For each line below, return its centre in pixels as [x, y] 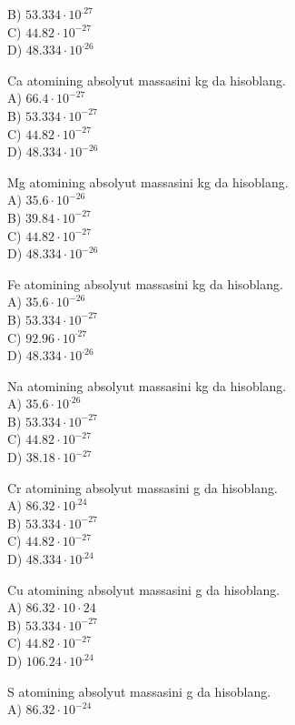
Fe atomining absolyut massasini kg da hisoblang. [145, 283]
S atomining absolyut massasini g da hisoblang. [139, 691]
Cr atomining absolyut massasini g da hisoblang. [143, 487]
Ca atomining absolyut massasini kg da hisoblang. [147, 80]
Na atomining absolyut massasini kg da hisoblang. [147, 385]
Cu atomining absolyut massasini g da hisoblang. [144, 589]
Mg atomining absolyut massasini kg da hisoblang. [148, 181]
